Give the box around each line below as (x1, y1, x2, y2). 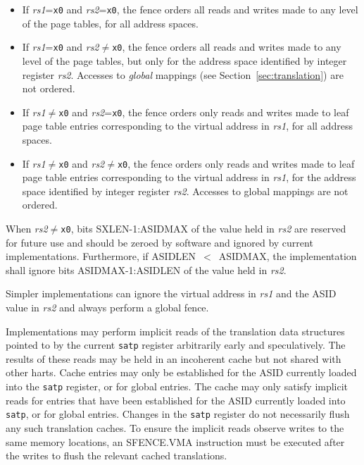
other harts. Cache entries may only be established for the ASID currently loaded (6, 365, 357, 380)
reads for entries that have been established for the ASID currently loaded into (6, 392, 346, 407)
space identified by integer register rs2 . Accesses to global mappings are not (22, 183, 349, 198)
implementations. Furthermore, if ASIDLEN (6, 249, 196, 263)
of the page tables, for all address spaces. (22, 15, 199, 30)
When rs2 (6, 221, 48, 235)
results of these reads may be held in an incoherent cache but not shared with (6, 351, 341, 366)
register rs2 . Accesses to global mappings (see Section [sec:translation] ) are (22, 67, 344, 82)
